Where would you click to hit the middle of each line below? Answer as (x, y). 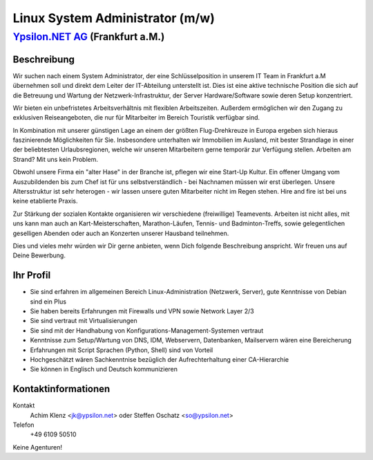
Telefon (23, 425)
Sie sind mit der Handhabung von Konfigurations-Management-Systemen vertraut (147, 330)
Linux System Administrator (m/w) (114, 18)
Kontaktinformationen (61, 389)
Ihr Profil (32, 276)
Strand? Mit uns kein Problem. (55, 159)
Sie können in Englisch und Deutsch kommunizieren (104, 369)
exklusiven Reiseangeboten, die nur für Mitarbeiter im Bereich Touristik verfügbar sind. (136, 118)
